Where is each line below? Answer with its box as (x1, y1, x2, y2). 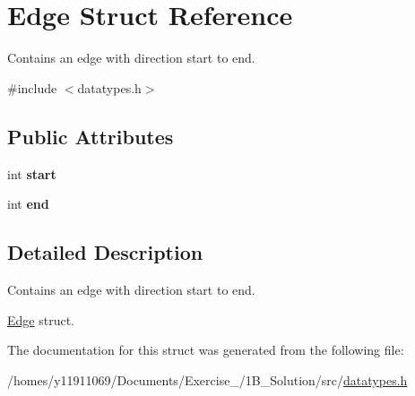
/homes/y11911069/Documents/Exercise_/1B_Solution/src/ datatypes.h (7, 370, 408, 389)
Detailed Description (7, 238, 203, 266)
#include (7, 78, 57, 97)
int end (7, 194, 49, 213)
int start (7, 164, 56, 183)
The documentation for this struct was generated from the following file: (7, 340, 404, 359)
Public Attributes (7, 122, 174, 150)
